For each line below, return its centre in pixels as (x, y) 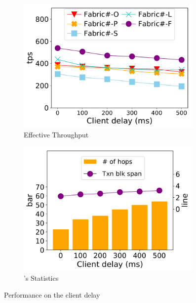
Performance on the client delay (52, 294)
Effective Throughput (56, 135)
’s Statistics (41, 278)
